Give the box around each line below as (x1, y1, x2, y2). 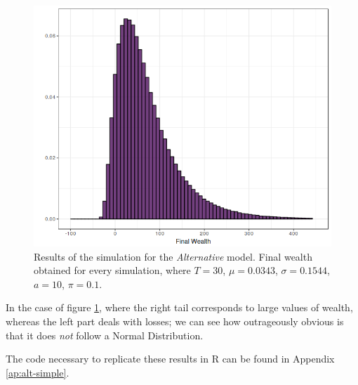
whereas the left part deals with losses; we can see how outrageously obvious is (6, 314, 344, 329)
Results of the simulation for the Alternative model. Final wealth (34, 249, 312, 263)
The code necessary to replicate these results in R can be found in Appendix (6, 351, 335, 366)
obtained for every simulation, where (34, 263, 191, 278)
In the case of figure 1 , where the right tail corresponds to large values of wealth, (6, 300, 353, 315)
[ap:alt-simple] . (6, 365, 69, 379)
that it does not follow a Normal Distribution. (6, 327, 204, 342)
